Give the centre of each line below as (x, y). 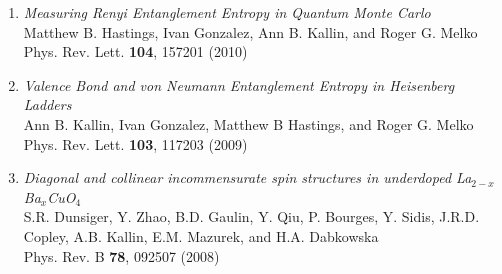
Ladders (47, 104)
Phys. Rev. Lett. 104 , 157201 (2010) (135, 51)
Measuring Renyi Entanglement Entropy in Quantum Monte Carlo (227, 12)
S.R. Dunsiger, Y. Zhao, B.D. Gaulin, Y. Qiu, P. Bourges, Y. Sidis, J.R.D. (251, 216)
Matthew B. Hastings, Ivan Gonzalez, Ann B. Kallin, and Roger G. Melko (250, 31)
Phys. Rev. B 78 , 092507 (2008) (121, 255)
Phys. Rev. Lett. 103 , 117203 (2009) (135, 143)
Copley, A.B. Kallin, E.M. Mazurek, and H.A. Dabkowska (201, 235)
